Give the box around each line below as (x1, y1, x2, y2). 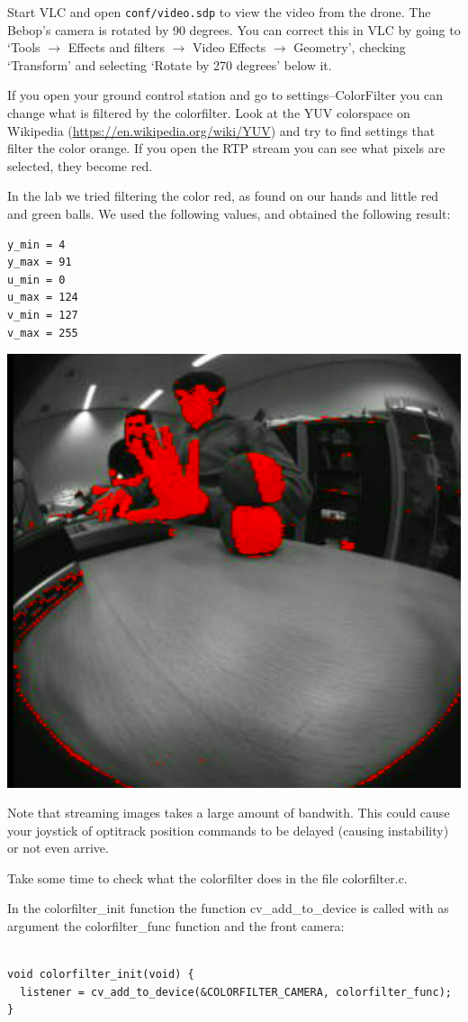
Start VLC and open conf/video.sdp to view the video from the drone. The (7, 3, 431, 21)
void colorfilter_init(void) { (7, 968, 194, 981)
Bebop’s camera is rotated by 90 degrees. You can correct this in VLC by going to (7, 20, 461, 39)
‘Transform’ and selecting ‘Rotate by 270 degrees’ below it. (7, 55, 332, 74)
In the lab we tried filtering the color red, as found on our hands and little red (7, 186, 439, 205)
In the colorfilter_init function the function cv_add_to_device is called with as (7, 899, 449, 918)
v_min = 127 (7, 308, 78, 321)
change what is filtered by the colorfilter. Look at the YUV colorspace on (7, 104, 410, 122)
